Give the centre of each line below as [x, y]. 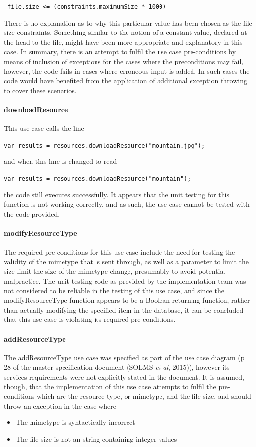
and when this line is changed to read [61, 161]
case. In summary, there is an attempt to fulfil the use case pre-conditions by [120, 51]
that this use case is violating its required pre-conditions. [90, 319]
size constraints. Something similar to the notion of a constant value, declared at [126, 32]
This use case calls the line [44, 128]
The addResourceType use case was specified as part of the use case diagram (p [124, 357]
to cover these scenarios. [40, 90]
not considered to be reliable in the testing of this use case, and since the [114, 290]
